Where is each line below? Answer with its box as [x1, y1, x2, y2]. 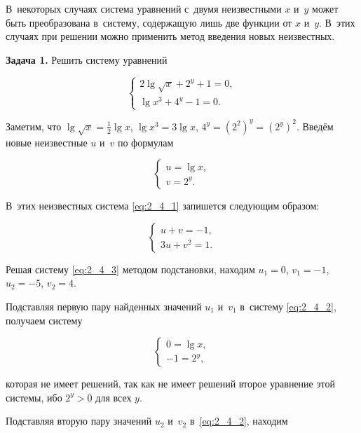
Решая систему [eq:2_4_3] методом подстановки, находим [6, 261, 255, 276]
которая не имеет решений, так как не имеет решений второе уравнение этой [6, 376, 335, 391]
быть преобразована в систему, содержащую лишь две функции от [6, 15, 292, 29]
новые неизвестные [6, 135, 88, 149]
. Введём [296, 118, 334, 133]
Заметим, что [6, 118, 62, 133]
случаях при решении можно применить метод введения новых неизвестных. [6, 29, 335, 43]
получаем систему [6, 312, 83, 327]
